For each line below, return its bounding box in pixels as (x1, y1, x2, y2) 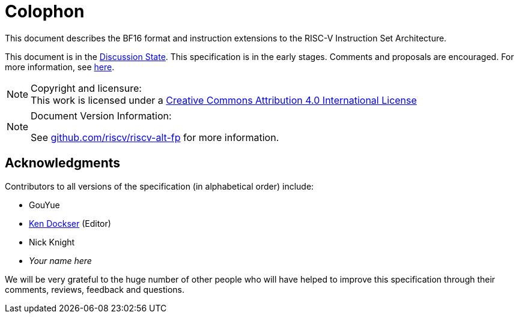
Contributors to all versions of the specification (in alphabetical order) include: (5, 181, 314, 191)
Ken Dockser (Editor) (29, 218, 111, 229)
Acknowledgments (5, 155, 121, 171)
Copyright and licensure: (31, 82, 142, 94)
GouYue (29, 199, 60, 210)
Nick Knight (29, 236, 75, 247)
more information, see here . (5, 61, 115, 72)
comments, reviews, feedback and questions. (5, 284, 185, 295)
